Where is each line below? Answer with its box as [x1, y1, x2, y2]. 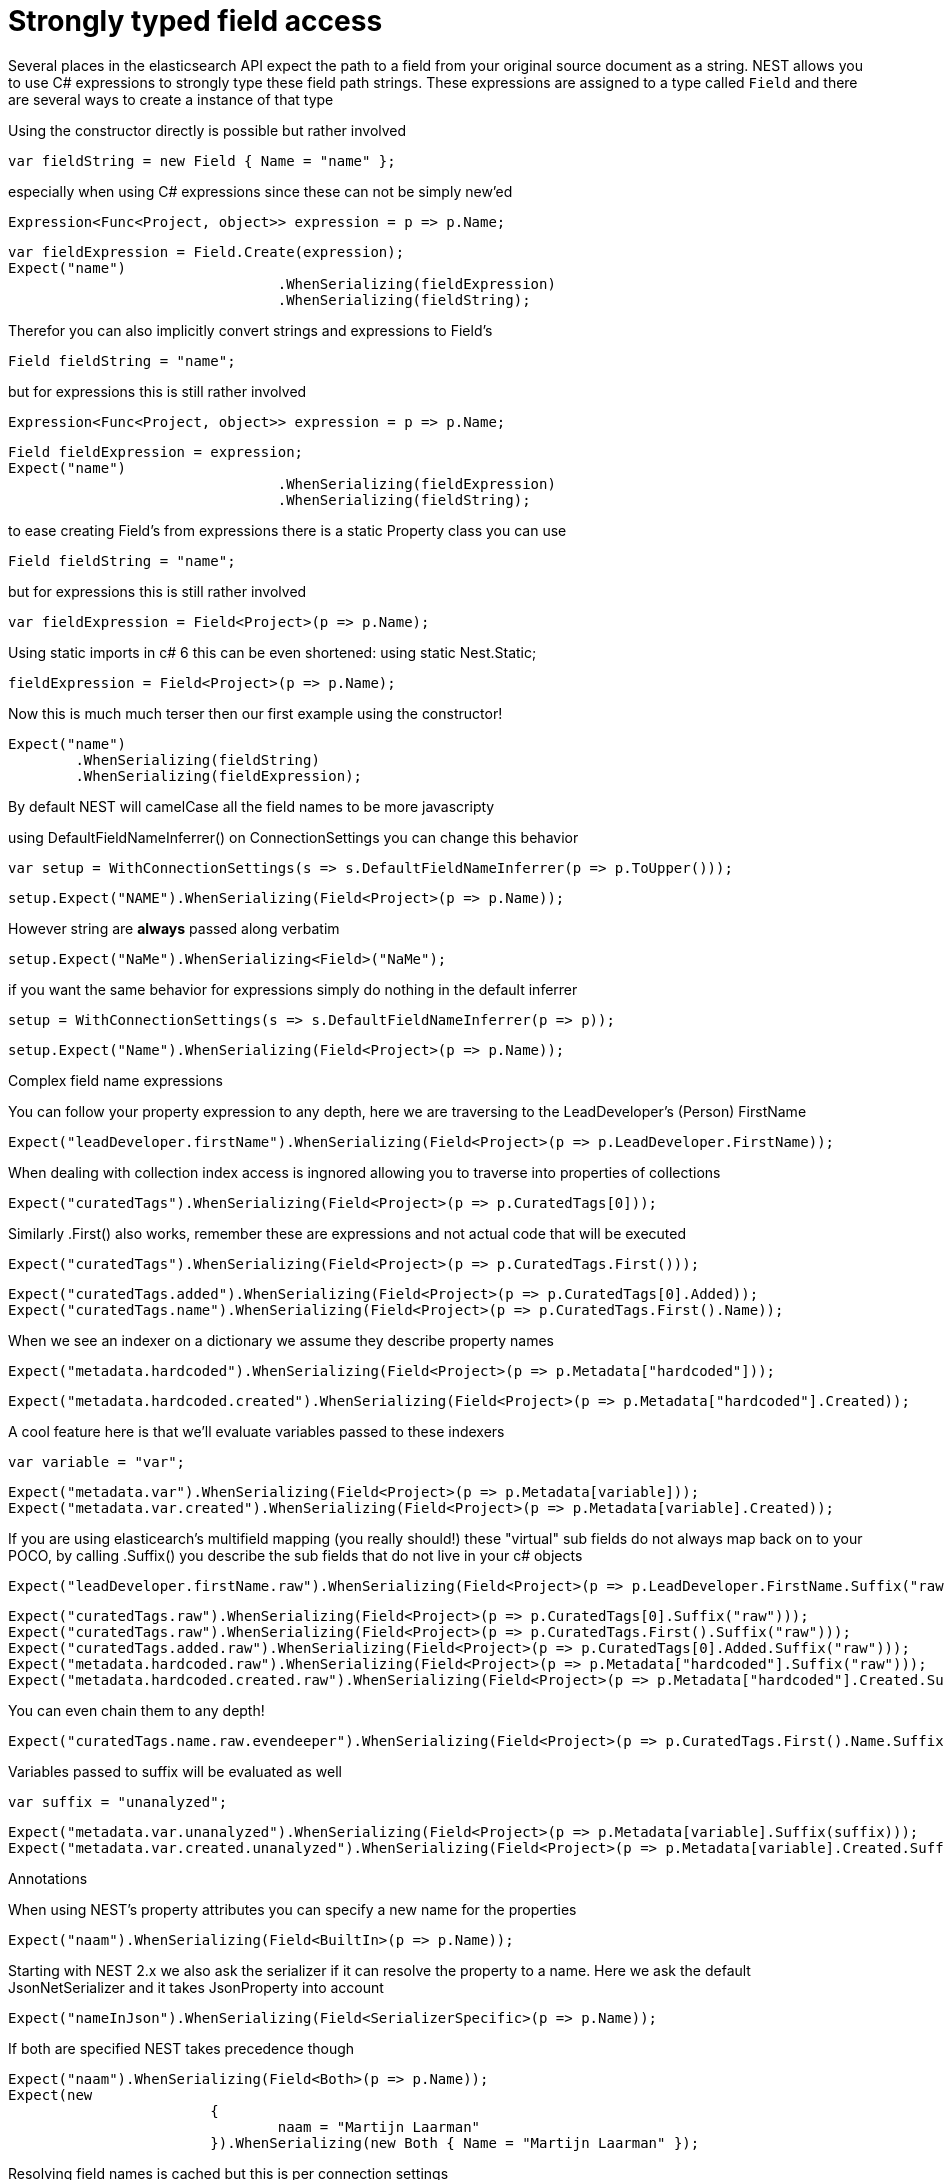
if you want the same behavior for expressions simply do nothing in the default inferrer [8, 980, 578, 998]
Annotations [8, 1869, 88, 1887]
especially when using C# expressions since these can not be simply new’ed [8, 182, 513, 200]
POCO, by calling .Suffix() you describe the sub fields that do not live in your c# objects [8, 1546, 583, 1564]
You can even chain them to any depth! [8, 1701, 265, 1719]
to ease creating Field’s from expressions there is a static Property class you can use [8, 521, 567, 539]
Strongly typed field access [8, 4, 383, 38]
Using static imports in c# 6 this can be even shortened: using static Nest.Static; [8, 643, 537, 661]
